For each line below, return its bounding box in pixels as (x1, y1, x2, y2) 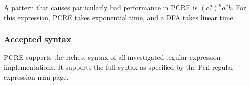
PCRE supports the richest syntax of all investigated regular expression (4, 52, 221, 62)
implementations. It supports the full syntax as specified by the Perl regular (4, 62, 234, 72)
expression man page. (4, 71, 69, 82)
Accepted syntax (4, 33, 71, 45)
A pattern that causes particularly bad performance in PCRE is (4, 2, 198, 12)
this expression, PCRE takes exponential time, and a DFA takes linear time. (4, 12, 235, 22)
